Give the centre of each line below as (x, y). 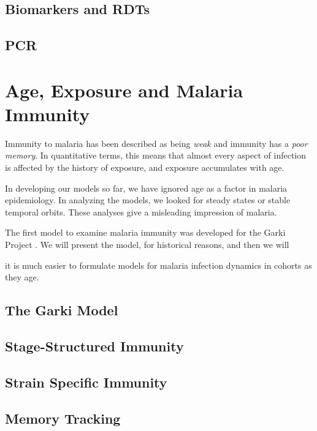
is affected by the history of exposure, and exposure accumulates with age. (145, 167)
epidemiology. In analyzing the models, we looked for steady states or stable (148, 200)
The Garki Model (62, 310)
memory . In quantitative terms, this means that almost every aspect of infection (156, 155)
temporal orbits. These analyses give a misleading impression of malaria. (141, 212)
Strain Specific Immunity (86, 382)
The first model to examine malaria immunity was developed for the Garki (145, 232)
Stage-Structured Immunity (94, 346)
